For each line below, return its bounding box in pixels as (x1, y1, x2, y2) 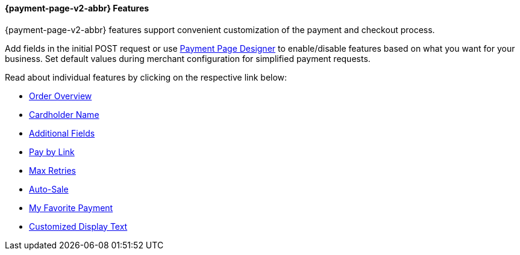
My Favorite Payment (29, 202, 113, 213)
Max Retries (29, 165, 76, 176)
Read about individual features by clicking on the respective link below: (5, 72, 287, 82)
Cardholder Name (29, 109, 99, 120)
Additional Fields (29, 127, 95, 138)
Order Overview (29, 90, 92, 101)
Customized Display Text (29, 221, 128, 232)
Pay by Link (29, 146, 75, 157)
